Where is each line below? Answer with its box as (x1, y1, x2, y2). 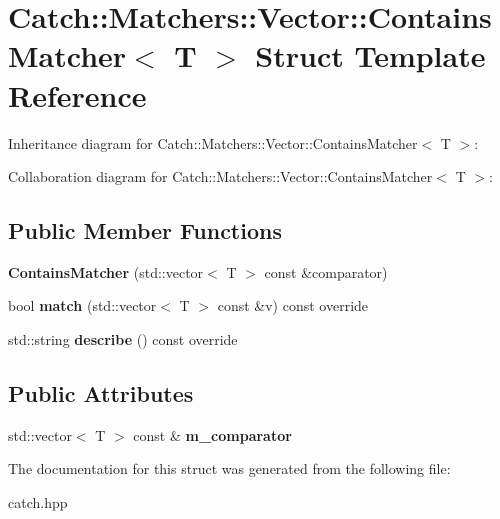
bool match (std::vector (8, 295, 157, 316)
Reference (8, 74, 147, 115)
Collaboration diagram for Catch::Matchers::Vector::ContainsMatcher (8, 166, 433, 187)
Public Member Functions (8, 215, 282, 246)
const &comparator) (264, 261, 388, 282)
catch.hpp (8, 492, 68, 513)
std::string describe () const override (8, 329, 238, 350)
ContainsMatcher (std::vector (8, 261, 204, 282)
